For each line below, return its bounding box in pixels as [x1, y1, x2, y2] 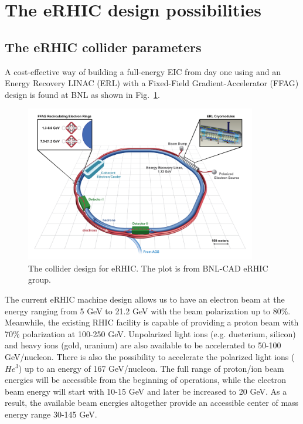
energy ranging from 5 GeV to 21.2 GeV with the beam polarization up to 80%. [5, 304, 291, 317]
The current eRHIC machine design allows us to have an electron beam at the [5, 293, 285, 305]
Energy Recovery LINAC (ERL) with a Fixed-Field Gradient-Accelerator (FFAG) [5, 77, 299, 89]
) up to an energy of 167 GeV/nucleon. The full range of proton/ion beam [18, 362, 284, 374]
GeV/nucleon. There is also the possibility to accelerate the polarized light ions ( [5, 350, 295, 362]
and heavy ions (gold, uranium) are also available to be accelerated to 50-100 [5, 339, 281, 351]
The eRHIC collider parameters [5, 38, 202, 56]
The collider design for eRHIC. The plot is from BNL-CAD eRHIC [28, 262, 268, 274]
